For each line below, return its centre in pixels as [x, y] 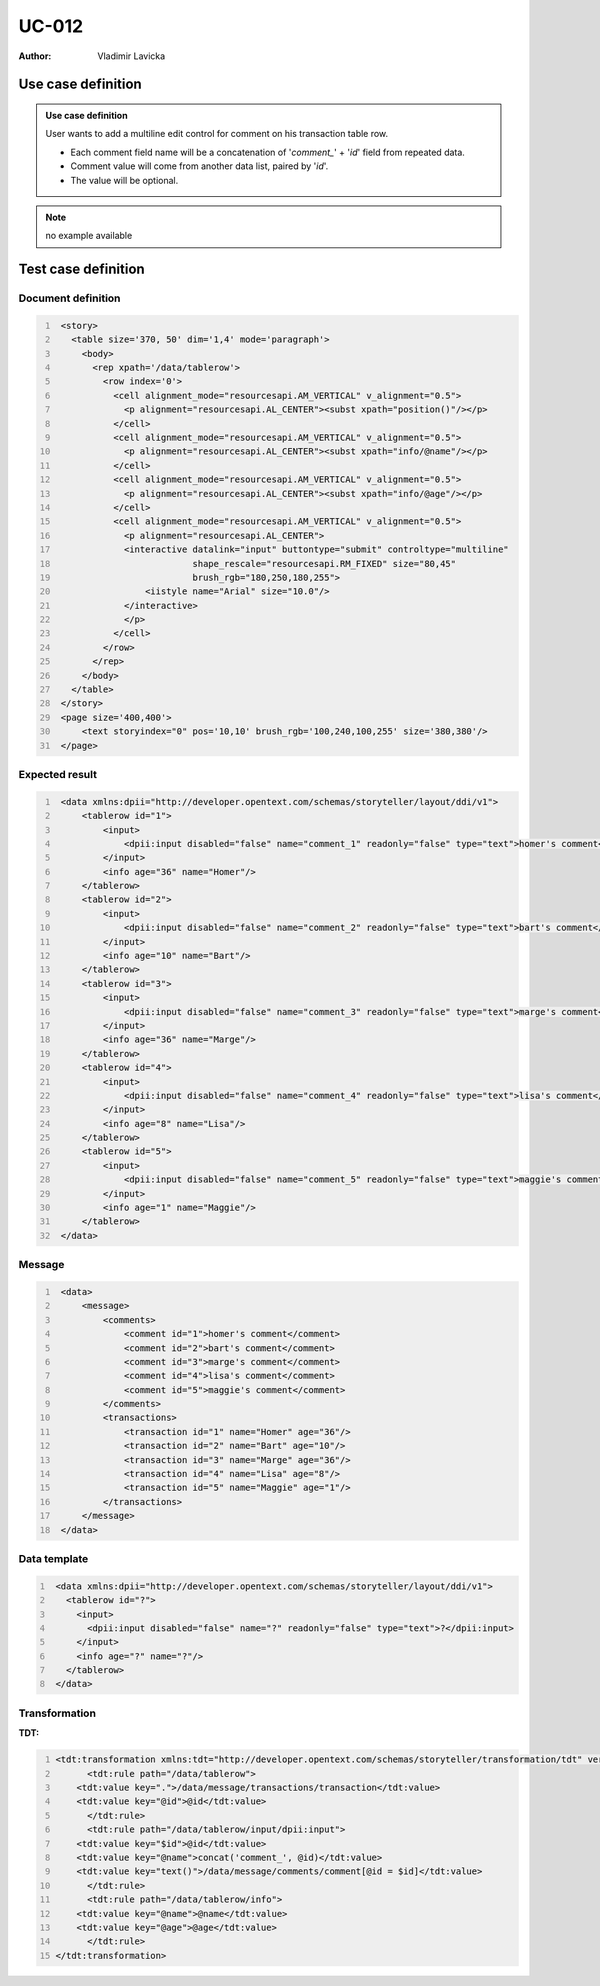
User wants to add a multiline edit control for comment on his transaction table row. [217, 134]
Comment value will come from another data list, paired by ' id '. [199, 166]
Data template [53, 1558]
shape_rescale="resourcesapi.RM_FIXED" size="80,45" [324, 563]
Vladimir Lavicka [131, 56]
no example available [89, 236]
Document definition [69, 298]
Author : [35, 56]
